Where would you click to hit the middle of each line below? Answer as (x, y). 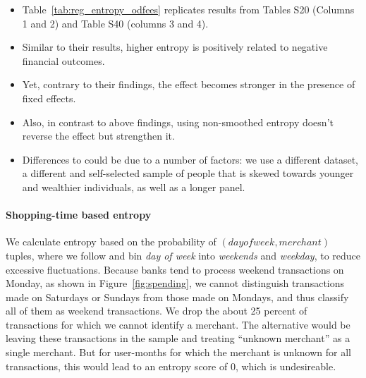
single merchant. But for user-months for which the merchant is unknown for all (178, 352)
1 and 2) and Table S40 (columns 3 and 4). (115, 23)
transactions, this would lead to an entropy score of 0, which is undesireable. (171, 366)
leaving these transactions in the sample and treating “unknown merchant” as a (178, 338)
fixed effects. (49, 98)
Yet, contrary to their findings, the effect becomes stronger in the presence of (189, 84)
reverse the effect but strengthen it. (98, 136)
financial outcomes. (63, 60)
